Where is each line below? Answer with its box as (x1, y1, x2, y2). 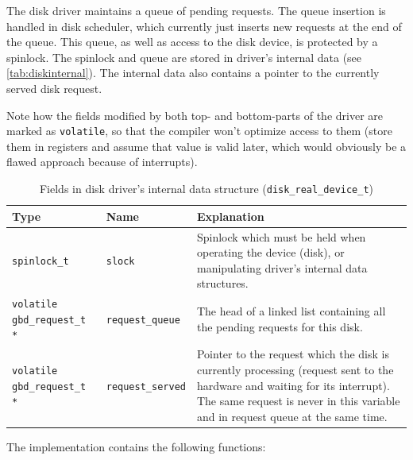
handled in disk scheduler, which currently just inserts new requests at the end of (6, 17, 402, 34)
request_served (106, 381, 186, 392)
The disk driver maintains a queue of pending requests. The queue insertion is (6, 2, 386, 18)
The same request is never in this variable (196, 392, 400, 409)
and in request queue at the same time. (196, 408, 388, 424)
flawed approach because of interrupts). (6, 153, 198, 170)
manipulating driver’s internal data (196, 259, 368, 276)
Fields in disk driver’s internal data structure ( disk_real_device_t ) (39, 180, 374, 196)
